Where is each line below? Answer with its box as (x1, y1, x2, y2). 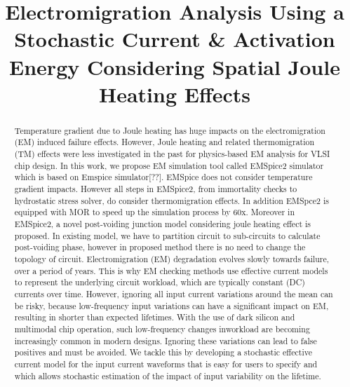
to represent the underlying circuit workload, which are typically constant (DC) (14, 276, 305, 288)
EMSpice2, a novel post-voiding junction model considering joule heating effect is (14, 217, 311, 229)
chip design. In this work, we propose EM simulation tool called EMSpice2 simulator (14, 159, 324, 171)
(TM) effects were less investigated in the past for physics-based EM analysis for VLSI (14, 148, 330, 160)
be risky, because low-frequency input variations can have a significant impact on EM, (14, 299, 329, 311)
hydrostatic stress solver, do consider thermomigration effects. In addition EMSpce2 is (14, 194, 329, 206)
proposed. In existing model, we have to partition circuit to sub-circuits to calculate (14, 229, 321, 241)
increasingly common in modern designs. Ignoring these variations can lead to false (14, 334, 317, 346)
